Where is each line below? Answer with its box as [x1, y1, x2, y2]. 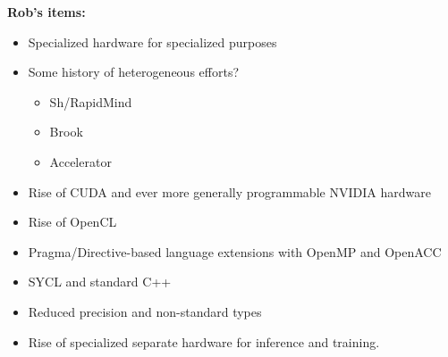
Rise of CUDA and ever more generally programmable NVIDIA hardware [28, 182, 431, 201]
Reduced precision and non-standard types [28, 302, 262, 320]
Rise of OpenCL [28, 212, 117, 231]
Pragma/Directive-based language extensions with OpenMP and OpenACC [28, 242, 442, 261]
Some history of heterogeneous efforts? [28, 62, 240, 81]
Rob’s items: [7, 3, 86, 21]
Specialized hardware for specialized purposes [28, 32, 277, 51]
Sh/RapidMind [49, 92, 132, 111]
